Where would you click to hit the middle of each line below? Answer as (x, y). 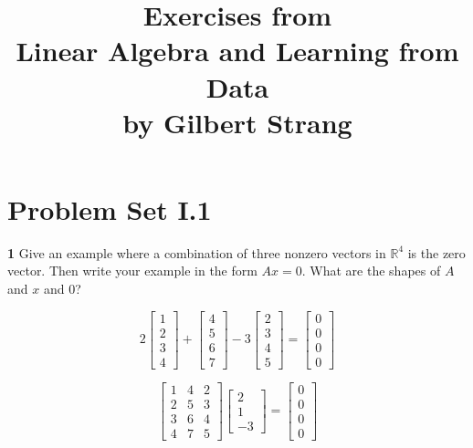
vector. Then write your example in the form (132, 271)
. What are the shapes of (371, 271)
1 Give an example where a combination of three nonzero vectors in (197, 252)
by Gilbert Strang (237, 122)
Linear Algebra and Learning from (237, 51)
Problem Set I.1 (110, 208)
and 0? (62, 289)
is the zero (436, 252)
